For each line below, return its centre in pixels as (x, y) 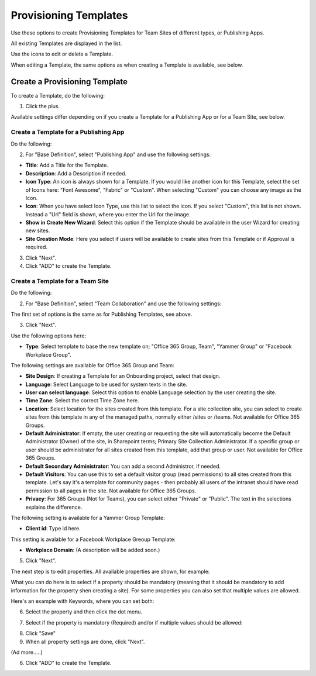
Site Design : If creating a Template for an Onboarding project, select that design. (123, 376)
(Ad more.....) (27, 652)
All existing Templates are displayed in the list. (66, 43)
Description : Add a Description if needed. (76, 173)
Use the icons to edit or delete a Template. (62, 54)
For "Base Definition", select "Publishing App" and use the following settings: (118, 154)
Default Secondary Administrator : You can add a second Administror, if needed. (123, 466)
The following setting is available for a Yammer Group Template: (88, 518)
